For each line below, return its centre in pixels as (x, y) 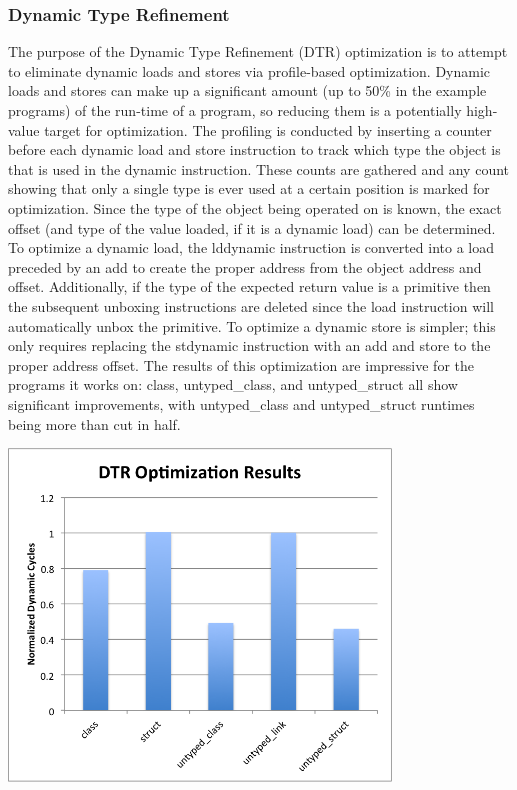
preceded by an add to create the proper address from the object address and (245, 266)
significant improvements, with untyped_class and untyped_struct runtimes (241, 403)
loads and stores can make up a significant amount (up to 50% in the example (247, 90)
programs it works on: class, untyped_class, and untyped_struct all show (233, 384)
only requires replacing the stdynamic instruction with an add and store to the (249, 345)
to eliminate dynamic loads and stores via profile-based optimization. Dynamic (249, 70)
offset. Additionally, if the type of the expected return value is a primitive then (249, 286)
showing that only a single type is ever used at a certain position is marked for (249, 188)
